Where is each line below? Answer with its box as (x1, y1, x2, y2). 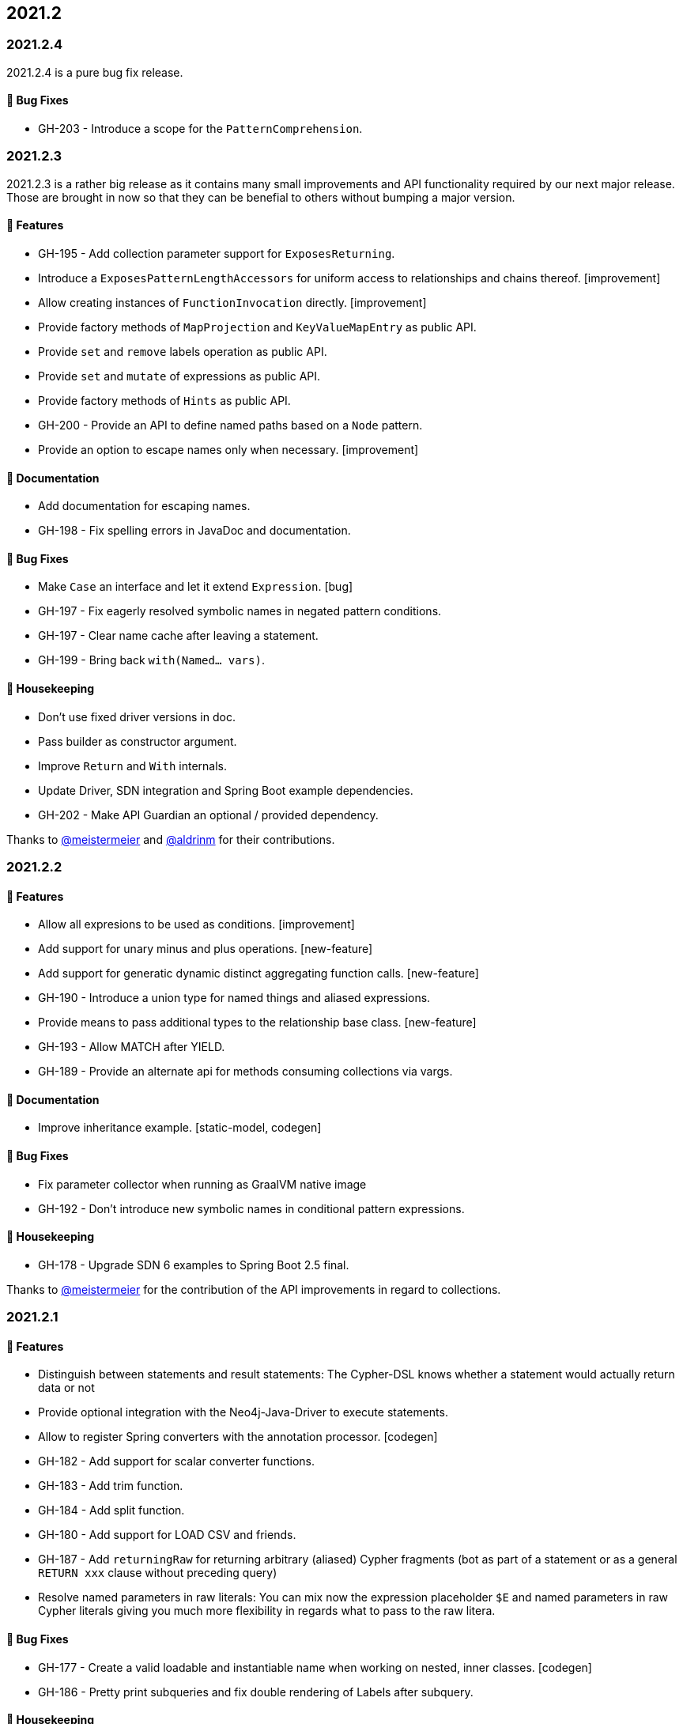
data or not (38, 1381, 95, 1395)
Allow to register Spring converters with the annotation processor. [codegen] (38, 1430, 438, 1444)
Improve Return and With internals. (38, 758, 227, 773)
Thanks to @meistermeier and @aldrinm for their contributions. (6, 832, 335, 846)
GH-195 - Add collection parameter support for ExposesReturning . (38, 246, 395, 260)
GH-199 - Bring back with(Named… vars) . (38, 653, 265, 667)
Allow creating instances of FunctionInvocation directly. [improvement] (38, 295, 427, 309)
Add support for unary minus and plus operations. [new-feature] (38, 942, 373, 956)
